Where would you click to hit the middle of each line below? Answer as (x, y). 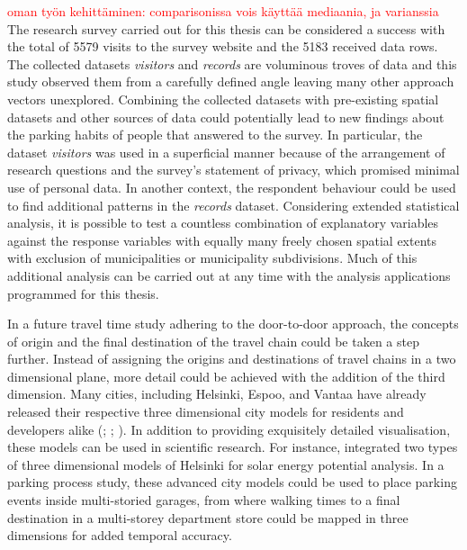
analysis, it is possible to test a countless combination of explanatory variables (223, 223)
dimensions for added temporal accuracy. (120, 535)
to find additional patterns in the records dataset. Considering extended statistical (233, 205)
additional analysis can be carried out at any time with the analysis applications (229, 275)
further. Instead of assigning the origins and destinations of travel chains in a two (232, 359)
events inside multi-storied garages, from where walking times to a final (204, 500)
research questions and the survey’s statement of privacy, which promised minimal (233, 170)
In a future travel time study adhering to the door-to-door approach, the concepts (233, 324)
